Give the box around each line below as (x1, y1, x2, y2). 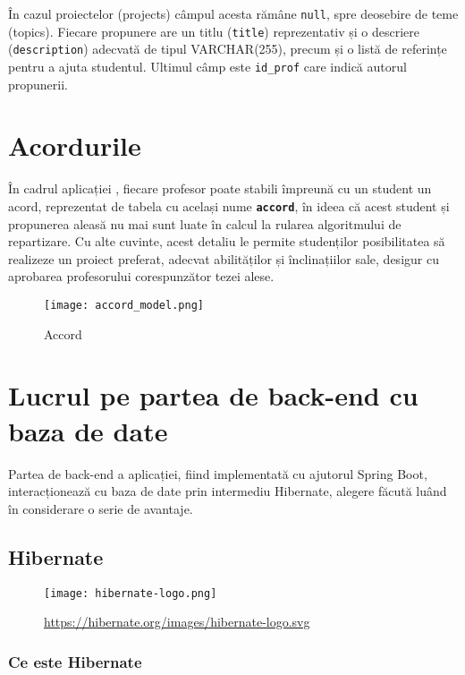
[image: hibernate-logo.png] (44, 586, 217, 600)
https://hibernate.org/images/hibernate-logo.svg (44, 612, 310, 631)
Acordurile (8, 127, 141, 164)
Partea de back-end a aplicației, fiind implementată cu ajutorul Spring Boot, (8, 464, 427, 483)
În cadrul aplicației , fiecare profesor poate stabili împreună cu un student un (8, 179, 432, 198)
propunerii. (8, 74, 69, 93)
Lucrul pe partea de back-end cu (8, 377, 418, 414)
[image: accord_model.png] (44, 298, 204, 312)
